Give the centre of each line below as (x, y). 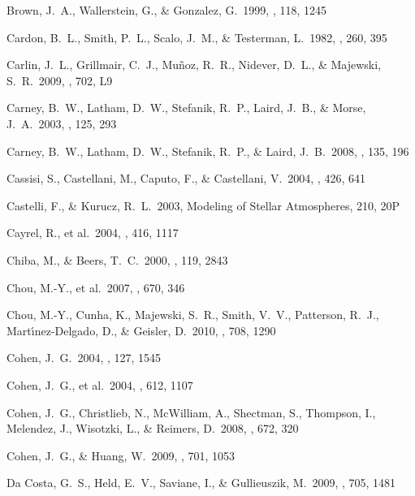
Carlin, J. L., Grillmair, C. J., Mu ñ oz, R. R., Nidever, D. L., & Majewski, (194, 65)
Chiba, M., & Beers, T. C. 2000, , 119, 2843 (117, 259)
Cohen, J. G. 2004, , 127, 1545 (84, 358)
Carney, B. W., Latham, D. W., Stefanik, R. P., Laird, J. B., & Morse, (186, 108)
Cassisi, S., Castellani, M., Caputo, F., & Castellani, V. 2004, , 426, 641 (186, 178)
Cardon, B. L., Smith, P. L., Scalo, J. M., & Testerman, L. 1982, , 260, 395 (197, 37)
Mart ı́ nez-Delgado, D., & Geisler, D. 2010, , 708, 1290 (141, 330)
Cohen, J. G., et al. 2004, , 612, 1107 (100, 384)
